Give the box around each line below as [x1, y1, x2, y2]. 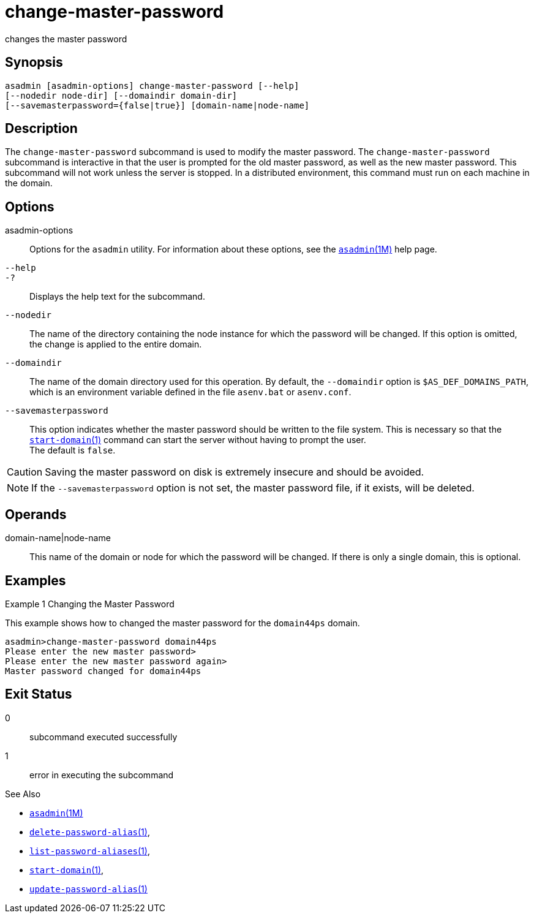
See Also [5, 788, 41, 799]
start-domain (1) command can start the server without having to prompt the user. [29, 434, 366, 446]
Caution [7, 466, 43, 479]
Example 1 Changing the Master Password [5, 598, 175, 609]
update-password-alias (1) [29, 883, 148, 894]
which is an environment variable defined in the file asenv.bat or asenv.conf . [29, 387, 352, 398]
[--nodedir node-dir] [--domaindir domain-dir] [5, 90, 238, 101]
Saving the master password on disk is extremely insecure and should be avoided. [45, 466, 424, 479]
